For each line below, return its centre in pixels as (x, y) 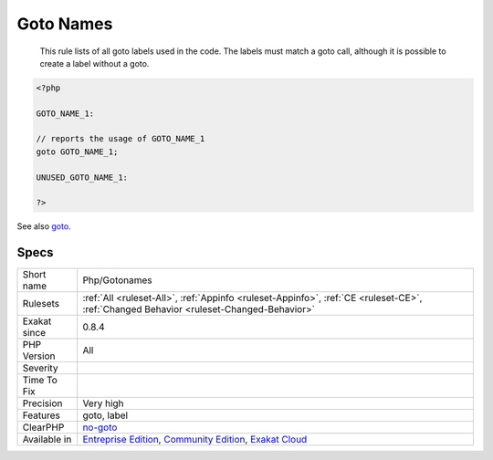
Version (39, 356)
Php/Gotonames (117, 280)
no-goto (100, 427)
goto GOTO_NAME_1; (77, 152)
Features (42, 415)
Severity (40, 368)
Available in (47, 440)
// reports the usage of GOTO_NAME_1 (121, 139)
